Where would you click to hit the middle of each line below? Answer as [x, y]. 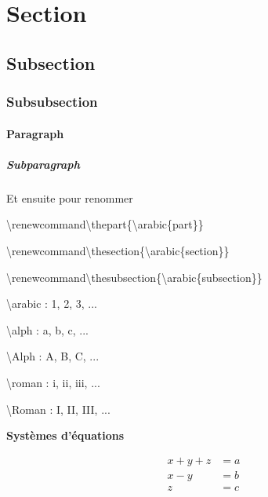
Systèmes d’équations [65, 435]
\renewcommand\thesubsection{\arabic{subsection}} [134, 277]
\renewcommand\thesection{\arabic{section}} [118, 250]
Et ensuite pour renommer [70, 197]
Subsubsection [52, 102]
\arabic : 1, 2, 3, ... [52, 303]
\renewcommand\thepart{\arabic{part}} [105, 224]
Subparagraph [43, 164]
